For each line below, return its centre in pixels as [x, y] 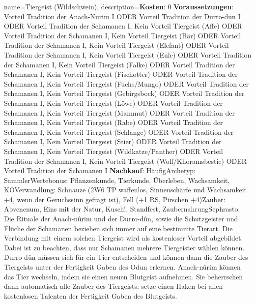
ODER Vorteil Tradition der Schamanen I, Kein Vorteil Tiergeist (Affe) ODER [123, 26]
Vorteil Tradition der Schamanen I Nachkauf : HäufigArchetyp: [100, 170]
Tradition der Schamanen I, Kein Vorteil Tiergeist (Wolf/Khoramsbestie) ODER [126, 161]
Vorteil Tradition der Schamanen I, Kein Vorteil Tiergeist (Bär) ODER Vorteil [123, 35]
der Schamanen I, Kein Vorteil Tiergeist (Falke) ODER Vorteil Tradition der [120, 64]
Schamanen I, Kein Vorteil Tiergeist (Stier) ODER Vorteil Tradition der [113, 141]
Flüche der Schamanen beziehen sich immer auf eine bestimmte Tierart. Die [118, 228]
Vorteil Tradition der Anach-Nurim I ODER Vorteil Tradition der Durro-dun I [122, 16]
